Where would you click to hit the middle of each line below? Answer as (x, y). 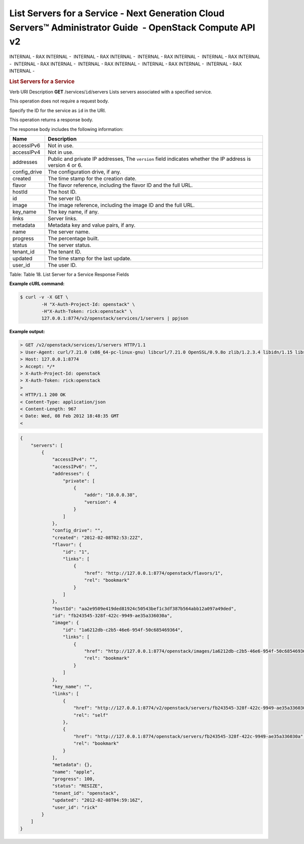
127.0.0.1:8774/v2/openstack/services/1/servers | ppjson (115, 319)
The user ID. (62, 265)
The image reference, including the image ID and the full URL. (121, 205)
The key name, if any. (73, 212)
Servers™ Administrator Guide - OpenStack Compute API (132, 27)
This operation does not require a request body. (59, 101)
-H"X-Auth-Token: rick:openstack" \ (87, 311)
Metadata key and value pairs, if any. (92, 225)
